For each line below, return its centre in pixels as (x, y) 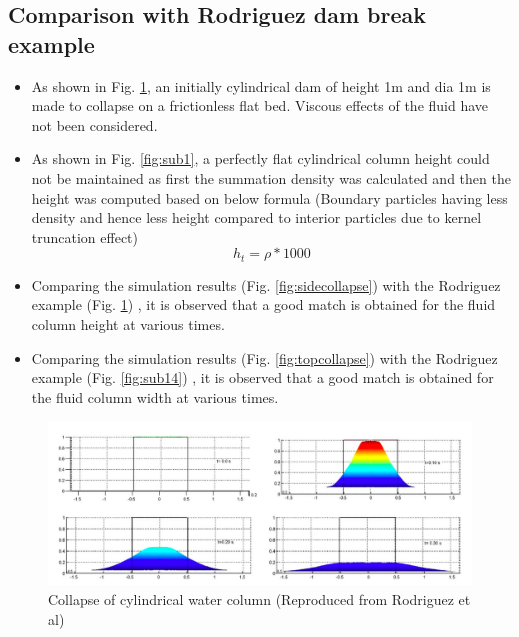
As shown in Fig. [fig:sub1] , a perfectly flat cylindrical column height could (260, 158)
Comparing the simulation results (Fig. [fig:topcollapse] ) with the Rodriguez (264, 357)
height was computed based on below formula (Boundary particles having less (269, 197)
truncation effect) (85, 236)
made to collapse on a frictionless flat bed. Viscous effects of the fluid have (260, 105)
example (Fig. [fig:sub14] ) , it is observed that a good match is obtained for (262, 377)
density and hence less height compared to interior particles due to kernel (256, 217)
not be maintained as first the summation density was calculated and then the (271, 177)
